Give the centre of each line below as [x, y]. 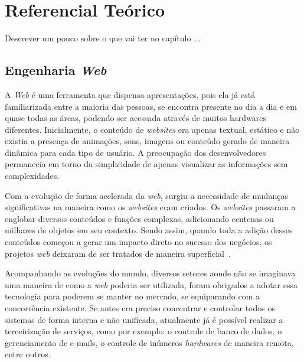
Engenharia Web [56, 70]
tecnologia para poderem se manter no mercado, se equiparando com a [132, 296]
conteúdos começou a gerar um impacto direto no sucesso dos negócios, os [138, 242]
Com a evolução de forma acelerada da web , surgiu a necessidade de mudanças [146, 195]
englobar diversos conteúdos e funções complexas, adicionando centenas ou [139, 218]
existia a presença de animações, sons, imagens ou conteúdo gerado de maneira [147, 141]
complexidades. [32, 176]
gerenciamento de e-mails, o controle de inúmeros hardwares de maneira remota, [149, 342]
